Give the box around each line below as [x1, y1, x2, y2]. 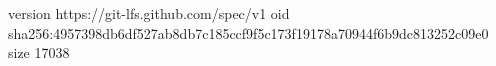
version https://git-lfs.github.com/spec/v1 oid [8, 3, 290, 23]
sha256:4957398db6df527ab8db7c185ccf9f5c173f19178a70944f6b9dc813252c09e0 [8, 22, 489, 43]
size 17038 [8, 42, 70, 63]
